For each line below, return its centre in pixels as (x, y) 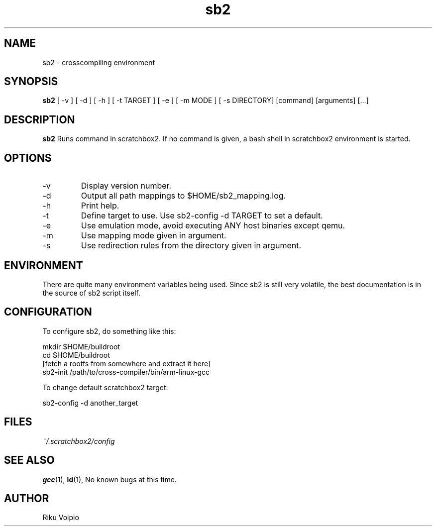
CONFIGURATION (48, 312)
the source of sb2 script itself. (91, 293)
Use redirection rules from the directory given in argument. (191, 246)
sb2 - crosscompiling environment (99, 62)
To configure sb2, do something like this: (109, 331)
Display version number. (126, 186)
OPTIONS (28, 158)
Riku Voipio (61, 518)
